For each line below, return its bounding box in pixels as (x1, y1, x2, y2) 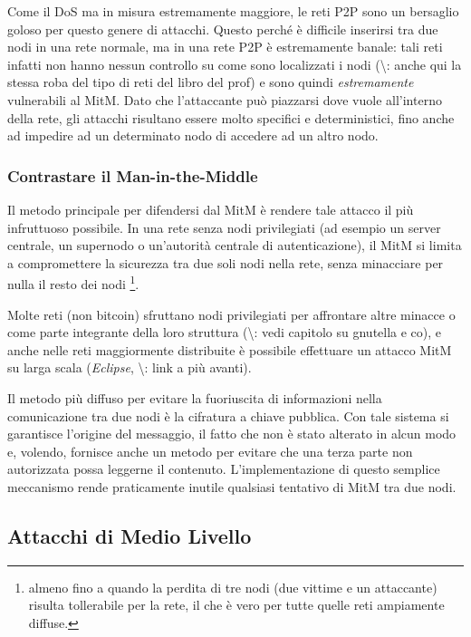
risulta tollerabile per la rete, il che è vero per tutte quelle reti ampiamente (28, 595, 445, 614)
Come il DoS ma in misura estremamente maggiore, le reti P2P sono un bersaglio (7, 2, 459, 20)
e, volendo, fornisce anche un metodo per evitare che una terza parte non (7, 441, 413, 460)
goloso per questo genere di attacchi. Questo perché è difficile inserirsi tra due (7, 19, 438, 38)
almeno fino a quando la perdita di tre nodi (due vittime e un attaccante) (28, 577, 437, 596)
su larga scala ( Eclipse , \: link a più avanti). (7, 358, 252, 377)
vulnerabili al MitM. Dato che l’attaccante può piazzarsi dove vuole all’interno (7, 90, 442, 109)
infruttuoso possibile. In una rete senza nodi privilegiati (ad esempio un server (7, 217, 441, 236)
